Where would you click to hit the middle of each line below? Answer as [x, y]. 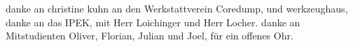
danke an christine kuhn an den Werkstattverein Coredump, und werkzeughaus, [177, 8]
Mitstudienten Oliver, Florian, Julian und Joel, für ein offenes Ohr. [150, 36]
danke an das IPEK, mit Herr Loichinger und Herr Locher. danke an [153, 22]
